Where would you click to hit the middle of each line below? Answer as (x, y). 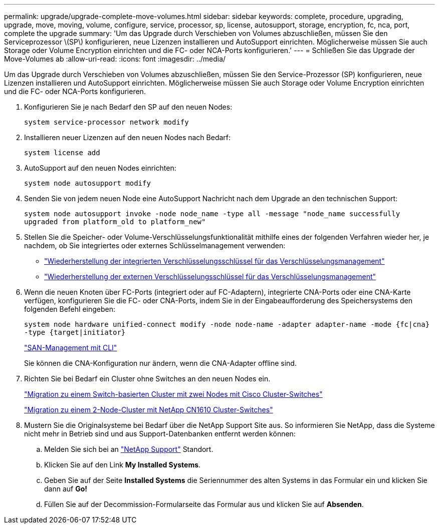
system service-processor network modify (106, 122)
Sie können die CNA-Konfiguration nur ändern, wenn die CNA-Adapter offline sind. (160, 363)
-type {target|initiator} (75, 332)
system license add (62, 153)
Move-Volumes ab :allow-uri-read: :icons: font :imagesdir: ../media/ (115, 59)
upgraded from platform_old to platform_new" (115, 222)
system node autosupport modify (87, 183)
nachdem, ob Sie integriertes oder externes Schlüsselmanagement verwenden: (155, 245)
